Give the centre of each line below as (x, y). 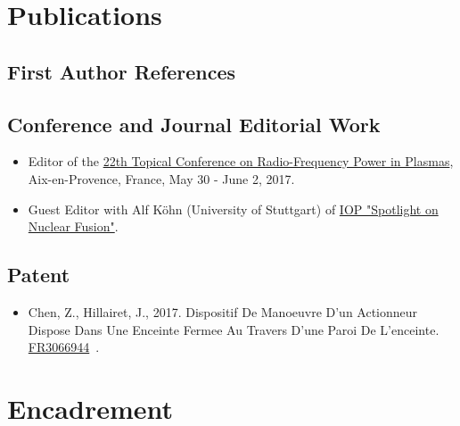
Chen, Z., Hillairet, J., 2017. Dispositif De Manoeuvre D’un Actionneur (223, 311)
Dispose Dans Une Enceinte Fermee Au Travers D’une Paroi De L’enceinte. (234, 329)
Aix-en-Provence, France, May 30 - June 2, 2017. (161, 178)
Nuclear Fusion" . (73, 226)
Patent (39, 275)
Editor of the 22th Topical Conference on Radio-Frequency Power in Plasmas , (241, 161)
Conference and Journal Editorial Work (194, 124)
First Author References (122, 71)
